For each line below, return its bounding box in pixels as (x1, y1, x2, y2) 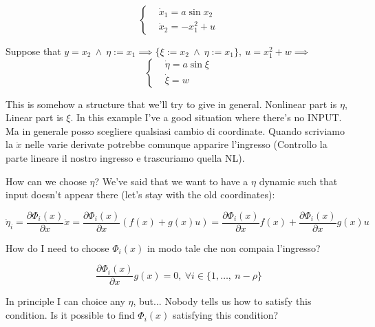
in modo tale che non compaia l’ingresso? (147, 240, 321, 255)
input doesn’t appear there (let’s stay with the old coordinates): (6, 187, 275, 202)
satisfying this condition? (173, 308, 279, 322)
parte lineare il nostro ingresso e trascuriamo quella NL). (6, 150, 245, 165)
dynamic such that (259, 173, 338, 188)
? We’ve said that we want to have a (94, 173, 248, 188)
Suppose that (6, 44, 61, 58)
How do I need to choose (6, 240, 109, 255)
